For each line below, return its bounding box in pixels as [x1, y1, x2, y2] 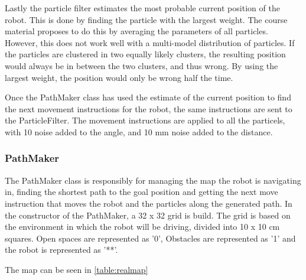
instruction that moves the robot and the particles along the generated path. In [5, 197, 292, 209]
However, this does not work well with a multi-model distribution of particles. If [5, 36, 295, 48]
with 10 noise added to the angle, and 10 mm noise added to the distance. [5, 125, 273, 138]
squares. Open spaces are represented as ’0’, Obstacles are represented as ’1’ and [5, 232, 296, 244]
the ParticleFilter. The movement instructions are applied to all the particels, [5, 114, 285, 126]
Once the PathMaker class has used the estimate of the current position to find [5, 91, 291, 103]
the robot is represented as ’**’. [5, 243, 118, 256]
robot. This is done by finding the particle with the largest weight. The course [5, 13, 288, 25]
